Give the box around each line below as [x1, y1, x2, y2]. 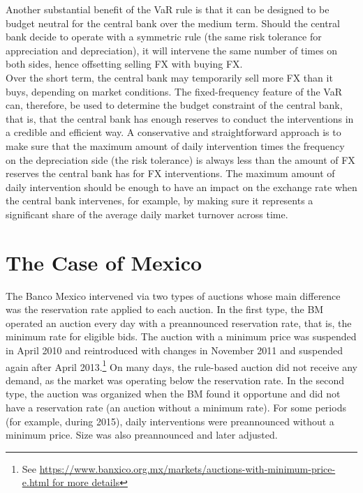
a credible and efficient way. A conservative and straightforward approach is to [6, 125, 341, 139]
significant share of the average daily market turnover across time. [6, 206, 288, 221]
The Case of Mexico [6, 248, 202, 276]
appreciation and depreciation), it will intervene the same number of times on [6, 43, 338, 57]
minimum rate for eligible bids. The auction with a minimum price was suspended [6, 329, 357, 344]
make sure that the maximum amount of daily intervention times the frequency [6, 138, 345, 153]
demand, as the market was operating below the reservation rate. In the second [6, 372, 345, 387]
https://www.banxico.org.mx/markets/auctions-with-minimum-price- [39, 461, 336, 476]
